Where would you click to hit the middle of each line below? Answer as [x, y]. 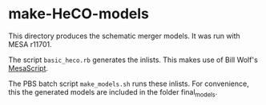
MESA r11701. [30, 44]
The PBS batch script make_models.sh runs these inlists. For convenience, [129, 84]
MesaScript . [28, 68]
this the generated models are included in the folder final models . [113, 93]
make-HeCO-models [79, 14]
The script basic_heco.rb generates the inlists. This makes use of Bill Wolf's [133, 60]
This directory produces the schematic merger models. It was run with [124, 36]
